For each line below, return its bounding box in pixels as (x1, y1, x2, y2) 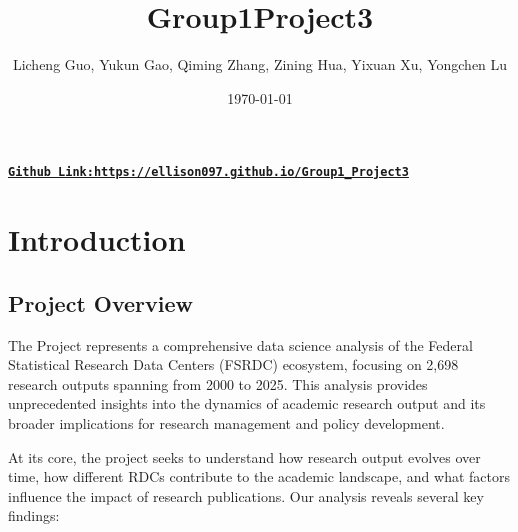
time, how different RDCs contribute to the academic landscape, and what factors (8, 466, 510, 487)
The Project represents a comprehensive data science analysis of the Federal (8, 334, 473, 355)
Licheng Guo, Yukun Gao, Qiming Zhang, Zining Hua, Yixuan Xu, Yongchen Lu (12, 54, 508, 75)
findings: (8, 505, 60, 526)
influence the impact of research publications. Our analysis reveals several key (8, 485, 484, 506)
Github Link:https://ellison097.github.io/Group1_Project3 (8, 165, 409, 180)
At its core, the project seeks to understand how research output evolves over (8, 446, 481, 467)
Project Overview (8, 287, 194, 318)
